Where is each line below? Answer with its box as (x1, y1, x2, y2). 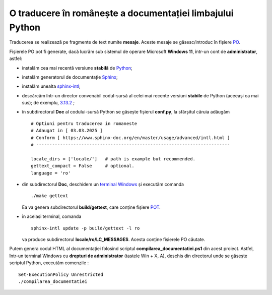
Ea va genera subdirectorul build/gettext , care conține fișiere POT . (22, 204, 161, 210)
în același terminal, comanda (22, 213, 82, 219)
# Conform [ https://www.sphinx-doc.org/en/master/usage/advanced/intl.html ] (31, 135, 230, 141)
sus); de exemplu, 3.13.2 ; (22, 100, 75, 106)
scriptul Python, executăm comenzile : (9, 260, 89, 266)
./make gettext (31, 193, 69, 199)
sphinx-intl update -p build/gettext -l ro (31, 225, 140, 231)
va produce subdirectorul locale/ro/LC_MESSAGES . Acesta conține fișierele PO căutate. (22, 236, 206, 242)
